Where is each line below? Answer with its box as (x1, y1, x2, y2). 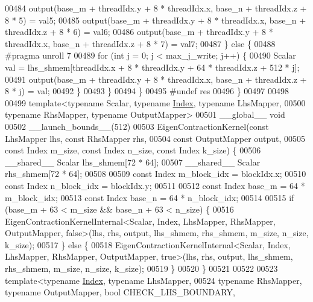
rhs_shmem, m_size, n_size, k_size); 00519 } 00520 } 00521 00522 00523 (5, 262, 278, 275)
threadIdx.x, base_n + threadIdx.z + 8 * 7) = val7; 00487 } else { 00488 (5, 37, 276, 50)
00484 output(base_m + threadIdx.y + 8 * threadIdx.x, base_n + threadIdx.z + (5, 2, 307, 14)
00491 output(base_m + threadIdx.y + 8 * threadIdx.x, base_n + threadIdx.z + (5, 72, 307, 85)
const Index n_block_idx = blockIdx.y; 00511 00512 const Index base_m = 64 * (5, 179, 305, 191)
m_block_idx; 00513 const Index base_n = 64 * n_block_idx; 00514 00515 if (5, 191, 294, 204)
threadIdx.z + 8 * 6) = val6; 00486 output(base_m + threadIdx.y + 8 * (5, 25, 273, 38)
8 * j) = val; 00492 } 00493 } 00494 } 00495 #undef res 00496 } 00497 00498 (5, 85, 289, 97)
